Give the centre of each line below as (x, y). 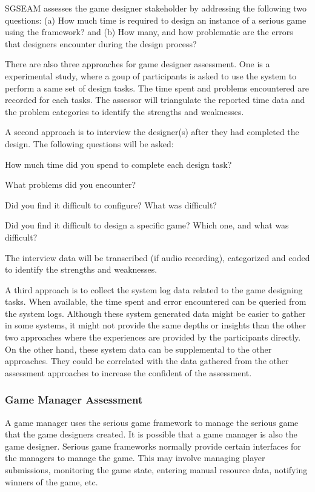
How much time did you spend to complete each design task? (118, 164)
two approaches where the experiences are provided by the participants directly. (153, 337)
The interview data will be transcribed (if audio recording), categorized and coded (157, 257)
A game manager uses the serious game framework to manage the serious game (152, 422)
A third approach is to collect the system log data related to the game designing (154, 289)
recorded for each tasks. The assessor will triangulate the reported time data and (155, 100)
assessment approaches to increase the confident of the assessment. (128, 372)
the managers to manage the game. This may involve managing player (135, 458)
